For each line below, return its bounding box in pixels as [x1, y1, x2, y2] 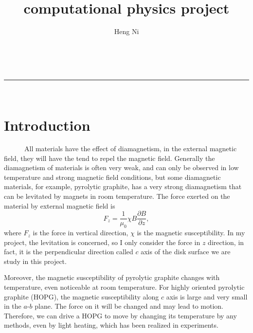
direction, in [208, 237, 244, 247]
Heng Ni [114, 26, 139, 36]
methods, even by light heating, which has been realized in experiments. [4, 320, 218, 330]
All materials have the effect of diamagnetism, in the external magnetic [24, 143, 237, 154]
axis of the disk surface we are [141, 246, 231, 257]
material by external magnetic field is [4, 200, 115, 210]
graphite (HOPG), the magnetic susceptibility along [4, 291, 159, 301]
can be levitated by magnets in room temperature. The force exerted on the [4, 191, 230, 201]
